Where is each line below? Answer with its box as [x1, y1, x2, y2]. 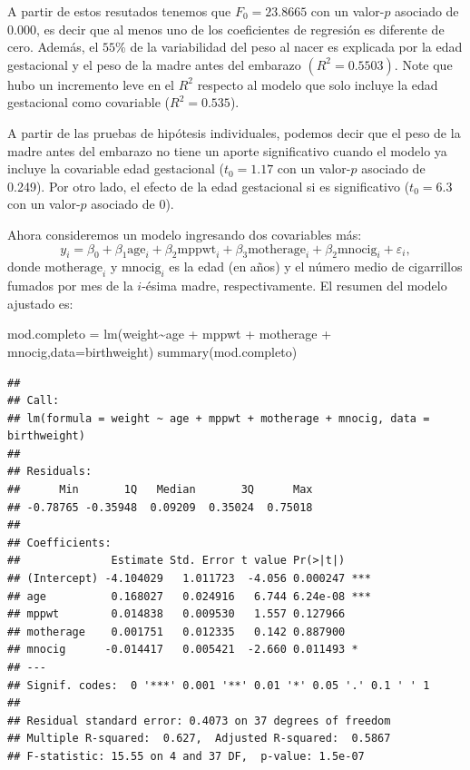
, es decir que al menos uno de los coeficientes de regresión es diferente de [35, 19, 445, 38]
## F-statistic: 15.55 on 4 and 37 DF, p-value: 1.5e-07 [7, 749, 365, 763]
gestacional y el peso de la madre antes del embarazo [7, 54, 301, 74]
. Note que [394, 54, 453, 74]
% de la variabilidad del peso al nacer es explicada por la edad [115, 37, 463, 56]
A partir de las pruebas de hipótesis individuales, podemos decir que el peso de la [7, 123, 461, 142]
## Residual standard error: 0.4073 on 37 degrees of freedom [7, 714, 391, 727]
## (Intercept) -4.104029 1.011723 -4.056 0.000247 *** [7, 572, 371, 586]
